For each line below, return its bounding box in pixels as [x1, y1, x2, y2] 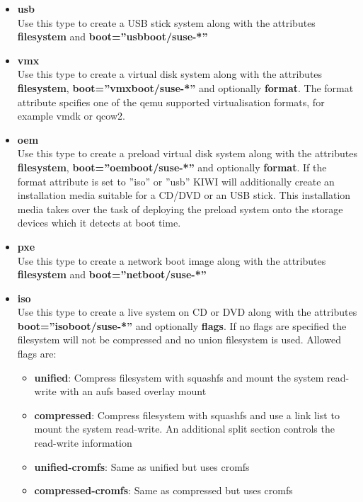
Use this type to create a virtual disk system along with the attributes [17, 67, 323, 81]
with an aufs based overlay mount [59, 384, 207, 399]
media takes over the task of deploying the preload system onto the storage [17, 201, 343, 216]
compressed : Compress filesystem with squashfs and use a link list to [34, 407, 340, 422]
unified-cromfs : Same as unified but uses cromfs [34, 459, 250, 474]
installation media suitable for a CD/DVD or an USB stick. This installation [17, 188, 351, 202]
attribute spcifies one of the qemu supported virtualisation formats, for [17, 94, 325, 109]
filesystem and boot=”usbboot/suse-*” [17, 29, 208, 44]
